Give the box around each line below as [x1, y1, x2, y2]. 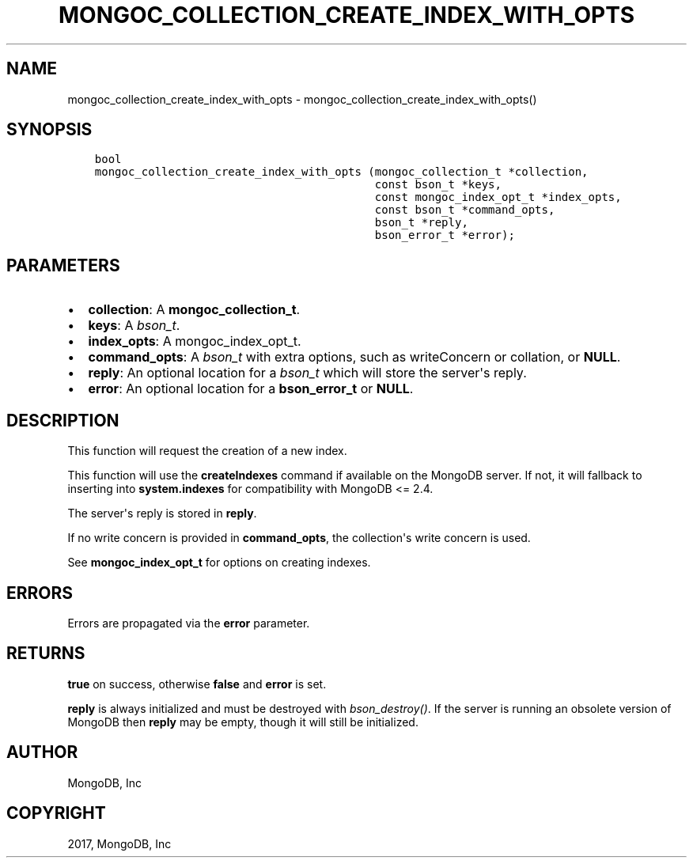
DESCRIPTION [6, 410, 119, 430]
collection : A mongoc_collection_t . [88, 301, 301, 318]
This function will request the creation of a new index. [67, 444, 347, 458]
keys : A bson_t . [88, 317, 180, 334]
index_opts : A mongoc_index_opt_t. [88, 333, 301, 350]
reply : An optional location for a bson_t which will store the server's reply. [88, 365, 527, 381]
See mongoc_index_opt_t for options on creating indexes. [67, 555, 371, 570]
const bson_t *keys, [374, 178, 502, 191]
